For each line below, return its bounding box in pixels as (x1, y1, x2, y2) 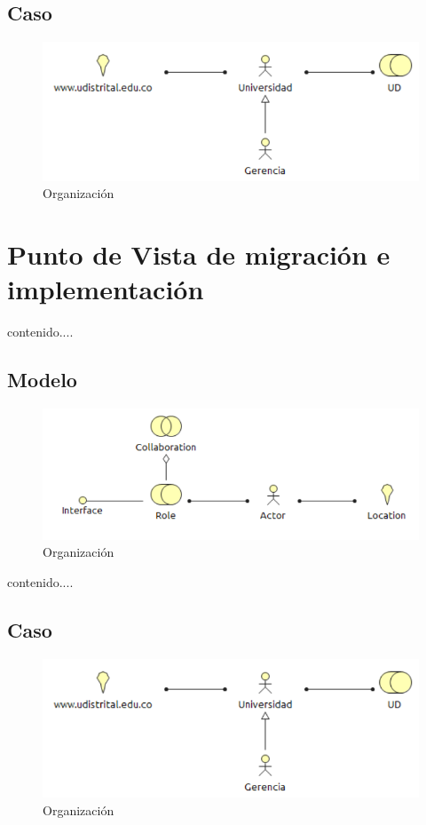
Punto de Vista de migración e (7, 236, 390, 272)
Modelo (7, 366, 77, 393)
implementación (7, 271, 204, 307)
